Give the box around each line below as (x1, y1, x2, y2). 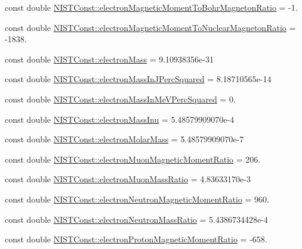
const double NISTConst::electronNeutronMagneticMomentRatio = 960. (5, 192, 270, 205)
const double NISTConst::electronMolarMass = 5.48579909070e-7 (5, 133, 244, 145)
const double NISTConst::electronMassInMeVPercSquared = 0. (5, 92, 236, 105)
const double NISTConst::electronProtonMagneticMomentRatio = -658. (5, 233, 267, 245)
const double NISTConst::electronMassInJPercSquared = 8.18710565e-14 (5, 73, 272, 85)
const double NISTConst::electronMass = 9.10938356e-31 (5, 52, 214, 65)
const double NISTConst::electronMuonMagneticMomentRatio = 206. (5, 152, 261, 165)
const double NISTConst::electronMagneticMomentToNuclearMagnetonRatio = (5, 21, 296, 33)
